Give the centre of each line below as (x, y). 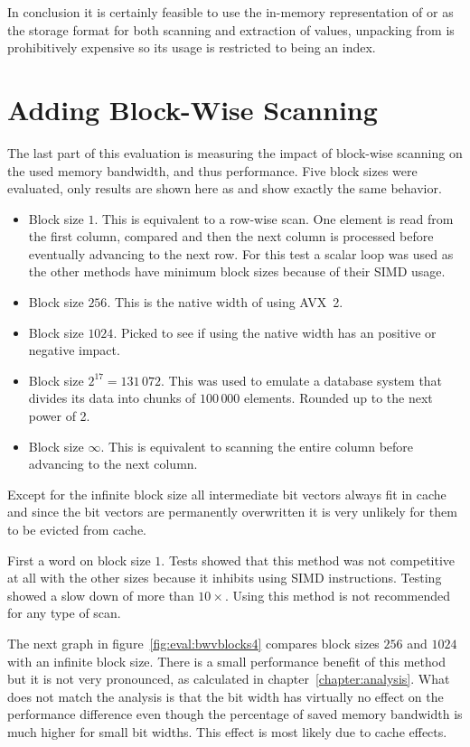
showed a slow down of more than (101, 595)
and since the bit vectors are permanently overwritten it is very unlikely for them (232, 512)
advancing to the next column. (113, 464)
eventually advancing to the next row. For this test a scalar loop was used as (241, 253)
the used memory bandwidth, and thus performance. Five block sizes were (212, 170)
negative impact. (74, 350)
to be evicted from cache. (77, 529)
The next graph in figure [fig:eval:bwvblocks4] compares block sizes (193, 643)
